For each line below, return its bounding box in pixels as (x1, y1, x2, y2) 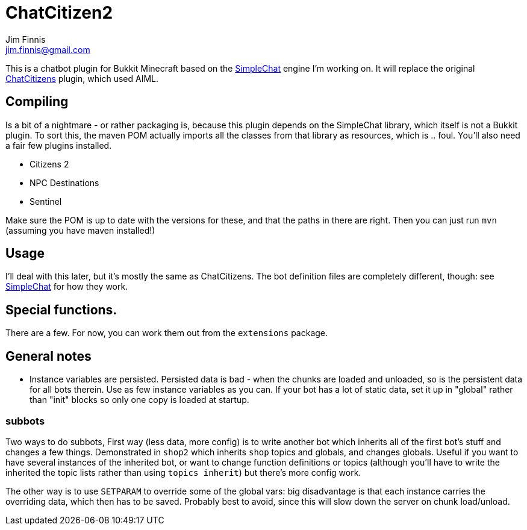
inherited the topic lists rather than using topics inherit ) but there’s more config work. (5, 467, 361, 478)
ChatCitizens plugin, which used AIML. (5, 73, 158, 84)
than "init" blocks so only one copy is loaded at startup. (30, 394, 249, 405)
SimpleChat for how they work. (5, 281, 128, 292)
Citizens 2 (30, 158, 69, 169)
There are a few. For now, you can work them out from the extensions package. (5, 328, 328, 338)
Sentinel (30, 196, 62, 207)
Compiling (5, 94, 69, 110)
